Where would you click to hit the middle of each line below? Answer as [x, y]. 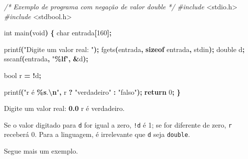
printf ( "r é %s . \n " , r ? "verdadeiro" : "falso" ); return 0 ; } [92, 92]
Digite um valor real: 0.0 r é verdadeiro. [64, 108]
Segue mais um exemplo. [41, 151]
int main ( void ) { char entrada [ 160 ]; [58, 33]
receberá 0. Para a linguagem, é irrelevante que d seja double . [97, 134]
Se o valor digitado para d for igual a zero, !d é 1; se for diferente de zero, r [118, 124]
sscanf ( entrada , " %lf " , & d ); [46, 59]
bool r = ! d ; [23, 75]
